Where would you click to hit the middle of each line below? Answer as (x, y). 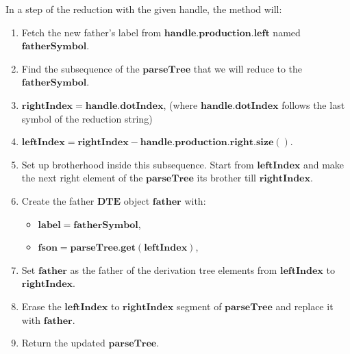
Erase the (41, 306)
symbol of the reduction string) (87, 118)
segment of (199, 306)
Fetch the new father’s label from (91, 32)
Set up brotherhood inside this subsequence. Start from (138, 164)
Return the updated (63, 343)
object (137, 200)
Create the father (58, 200)
